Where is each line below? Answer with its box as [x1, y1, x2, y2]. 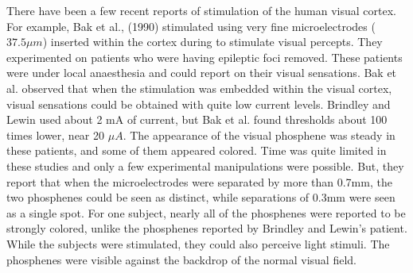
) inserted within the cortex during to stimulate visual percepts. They [42, 33, 383, 50]
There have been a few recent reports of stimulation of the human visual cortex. [6, 2, 397, 18]
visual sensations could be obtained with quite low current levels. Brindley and [6, 95, 391, 112]
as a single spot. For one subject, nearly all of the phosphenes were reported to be [6, 204, 406, 221]
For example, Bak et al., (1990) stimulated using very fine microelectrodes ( [6, 17, 376, 34]
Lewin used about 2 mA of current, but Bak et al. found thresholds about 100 [6, 111, 388, 128]
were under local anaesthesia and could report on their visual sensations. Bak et [6, 64, 397, 81]
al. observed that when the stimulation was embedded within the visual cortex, [6, 79, 392, 96]
